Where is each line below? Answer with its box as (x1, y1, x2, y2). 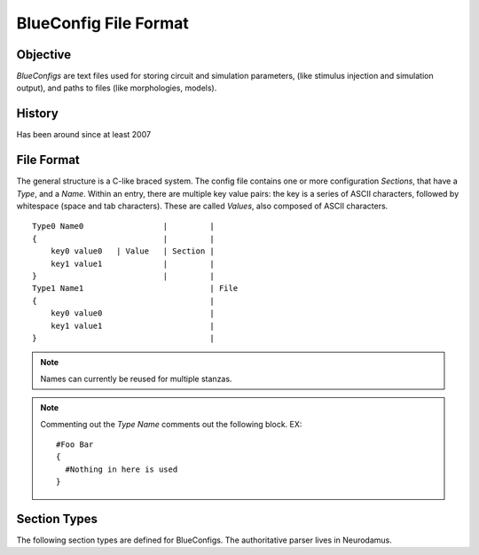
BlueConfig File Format (16, 13, 190, 33)
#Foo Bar (56, 439, 94, 449)
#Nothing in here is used (65, 464, 178, 474)
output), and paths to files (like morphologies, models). (16, 82, 217, 93)
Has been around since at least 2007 (16, 129, 151, 140)
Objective (16, 47, 72, 62)
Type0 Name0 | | (32, 222, 215, 231)
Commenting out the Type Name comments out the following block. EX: (40, 418, 302, 429)
